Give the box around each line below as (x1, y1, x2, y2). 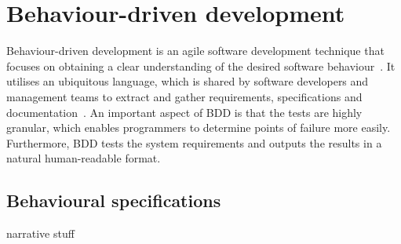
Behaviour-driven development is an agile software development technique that (6, 42, 385, 59)
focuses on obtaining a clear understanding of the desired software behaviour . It (6, 57, 396, 74)
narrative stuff (6, 225, 75, 242)
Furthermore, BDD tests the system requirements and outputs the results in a (6, 134, 382, 151)
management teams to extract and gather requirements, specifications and (6, 88, 363, 104)
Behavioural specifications (6, 188, 221, 213)
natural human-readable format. (6, 150, 161, 166)
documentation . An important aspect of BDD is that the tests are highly (6, 104, 363, 120)
